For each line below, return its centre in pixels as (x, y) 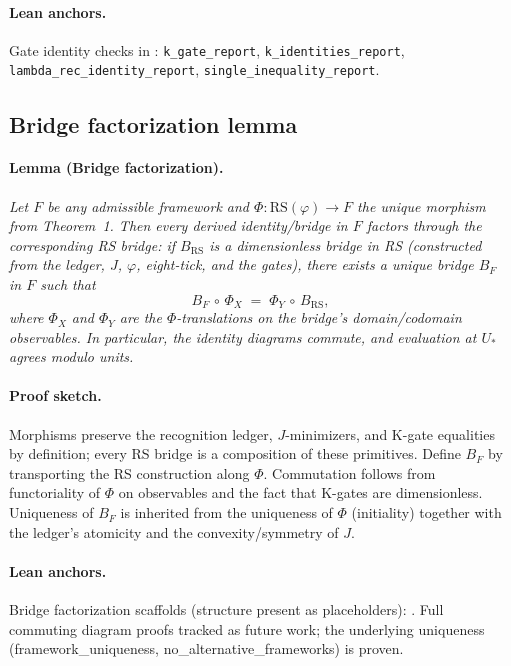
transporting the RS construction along (129, 472)
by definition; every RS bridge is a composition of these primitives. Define (235, 453)
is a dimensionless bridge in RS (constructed (345, 244)
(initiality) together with (426, 512)
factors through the (424, 225)
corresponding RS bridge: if (92, 244)
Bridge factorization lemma (153, 123)
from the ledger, (57, 264)
